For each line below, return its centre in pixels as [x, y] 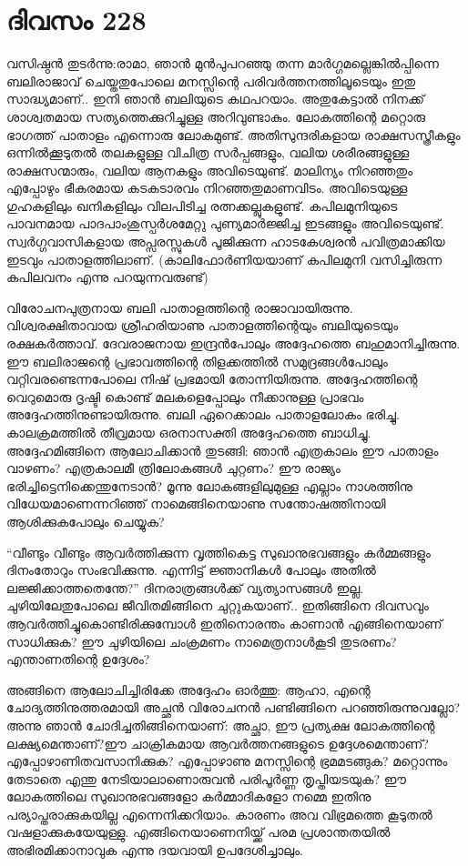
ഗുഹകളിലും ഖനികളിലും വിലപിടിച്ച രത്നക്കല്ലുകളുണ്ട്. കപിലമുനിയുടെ [202, 205]
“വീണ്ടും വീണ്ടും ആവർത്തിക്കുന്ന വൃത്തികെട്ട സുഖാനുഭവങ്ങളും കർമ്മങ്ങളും [219, 552]
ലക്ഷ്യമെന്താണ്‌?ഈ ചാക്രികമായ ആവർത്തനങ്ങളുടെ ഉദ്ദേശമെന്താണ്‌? [218, 743]
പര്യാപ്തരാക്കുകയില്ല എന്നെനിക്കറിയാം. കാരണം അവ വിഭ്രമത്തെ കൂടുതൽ [219, 814]
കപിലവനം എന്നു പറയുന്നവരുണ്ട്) [107, 277]
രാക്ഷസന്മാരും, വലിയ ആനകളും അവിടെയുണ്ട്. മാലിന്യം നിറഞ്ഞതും [210, 170]
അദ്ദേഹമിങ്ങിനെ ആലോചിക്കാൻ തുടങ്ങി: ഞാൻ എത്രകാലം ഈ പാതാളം [223, 450]
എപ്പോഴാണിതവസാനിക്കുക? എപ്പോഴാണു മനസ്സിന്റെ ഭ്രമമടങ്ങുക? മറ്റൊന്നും [227, 761]
